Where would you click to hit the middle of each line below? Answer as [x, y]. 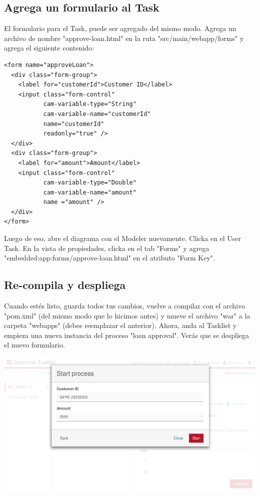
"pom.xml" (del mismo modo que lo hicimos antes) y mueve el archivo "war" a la [127, 315]
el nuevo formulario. [34, 345]
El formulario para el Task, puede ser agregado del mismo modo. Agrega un [120, 28]
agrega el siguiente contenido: [49, 48]
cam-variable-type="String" [90, 104]
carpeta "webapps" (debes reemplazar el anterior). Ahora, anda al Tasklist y [120, 325]
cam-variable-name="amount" [90, 192]
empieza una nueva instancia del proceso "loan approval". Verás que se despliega [127, 335]
